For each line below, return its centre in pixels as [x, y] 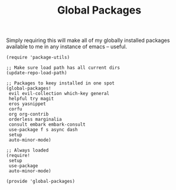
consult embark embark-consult [47, 125]
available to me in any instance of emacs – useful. [67, 47]
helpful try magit [31, 99]
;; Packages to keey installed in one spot [61, 83]
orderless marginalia [35, 119]
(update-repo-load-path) [37, 73]
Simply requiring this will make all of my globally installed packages [88, 40]
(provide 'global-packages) [41, 181]
